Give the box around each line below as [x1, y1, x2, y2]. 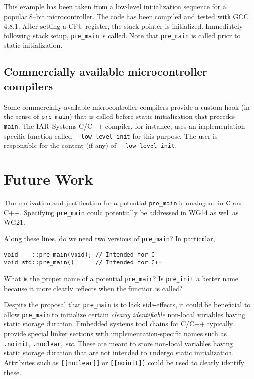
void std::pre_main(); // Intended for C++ [4, 259, 162, 266]
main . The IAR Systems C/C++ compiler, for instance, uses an [4, 120, 196, 131]
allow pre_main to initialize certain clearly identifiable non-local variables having [4, 309, 246, 319]
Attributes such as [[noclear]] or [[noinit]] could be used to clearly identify [4, 357, 244, 367]
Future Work [4, 169, 93, 189]
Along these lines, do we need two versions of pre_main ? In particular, [4, 233, 215, 243]
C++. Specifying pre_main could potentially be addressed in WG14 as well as [4, 207, 239, 217]
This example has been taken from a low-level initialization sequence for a [4, 1, 226, 11]
